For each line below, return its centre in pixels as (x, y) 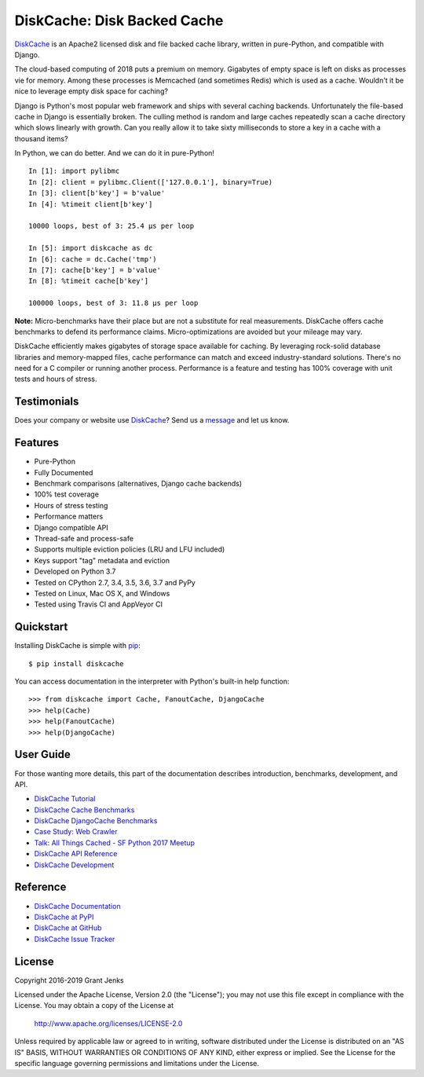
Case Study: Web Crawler (76, 832)
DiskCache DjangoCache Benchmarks (96, 821)
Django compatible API (71, 527)
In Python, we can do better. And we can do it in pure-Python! (115, 153)
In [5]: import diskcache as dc (91, 248)
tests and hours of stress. (56, 379)
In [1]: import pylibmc (74, 171)
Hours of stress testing (71, 505)
